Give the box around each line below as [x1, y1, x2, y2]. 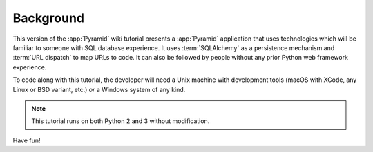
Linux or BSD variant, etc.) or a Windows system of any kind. [12, 85, 186, 94]
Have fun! [12, 136, 41, 144]
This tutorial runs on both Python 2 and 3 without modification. [31, 117, 210, 125]
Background [12, 10, 84, 25]
